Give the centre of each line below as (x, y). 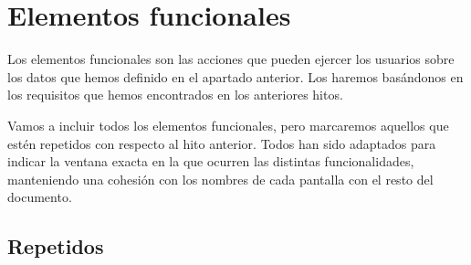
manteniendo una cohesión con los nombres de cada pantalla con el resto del (220, 179)
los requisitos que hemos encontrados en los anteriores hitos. (175, 95)
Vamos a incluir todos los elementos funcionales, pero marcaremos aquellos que (228, 125)
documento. (40, 197)
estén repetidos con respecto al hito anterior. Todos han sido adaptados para (222, 143)
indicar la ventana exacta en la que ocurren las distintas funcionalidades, (211, 161)
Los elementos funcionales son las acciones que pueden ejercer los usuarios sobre (231, 59)
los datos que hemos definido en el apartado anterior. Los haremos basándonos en (235, 76)
